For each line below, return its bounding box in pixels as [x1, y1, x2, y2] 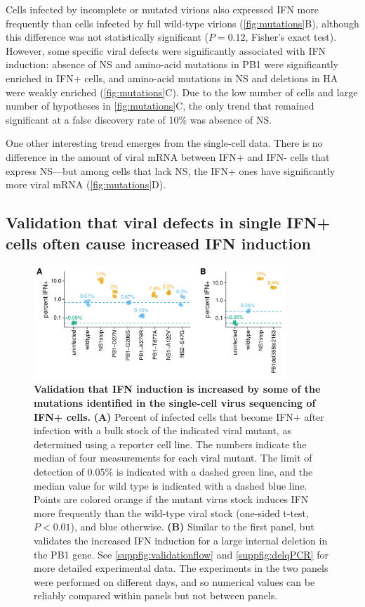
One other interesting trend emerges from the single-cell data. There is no [6, 136, 323, 150]
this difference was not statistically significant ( [6, 30, 208, 44]
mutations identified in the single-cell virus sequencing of [34, 396, 316, 410]
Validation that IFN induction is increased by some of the [34, 381, 321, 396]
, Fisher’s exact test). [245, 30, 337, 44]
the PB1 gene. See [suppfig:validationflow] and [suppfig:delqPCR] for [34, 547, 328, 561]
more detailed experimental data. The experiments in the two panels [34, 561, 328, 575]
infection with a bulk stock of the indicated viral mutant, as [34, 423, 291, 438]
